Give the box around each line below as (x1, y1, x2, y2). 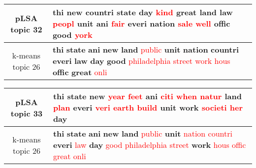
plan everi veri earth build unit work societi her (53, 102, 243, 113)
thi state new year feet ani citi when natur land (53, 90, 242, 102)
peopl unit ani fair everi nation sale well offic (52, 18, 230, 29)
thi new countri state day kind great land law (52, 6, 233, 18)
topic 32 (10, 23, 42, 35)
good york (52, 29, 93, 40)
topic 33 (10, 107, 43, 119)
